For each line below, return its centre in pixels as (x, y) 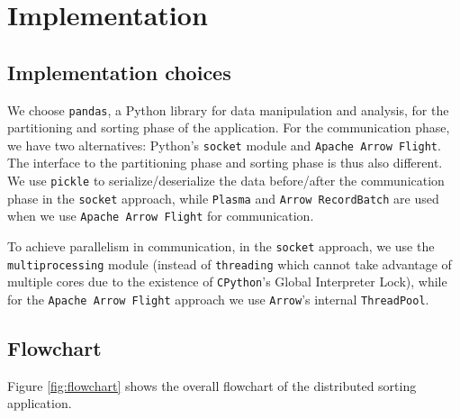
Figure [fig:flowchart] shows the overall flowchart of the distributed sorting (212, 385)
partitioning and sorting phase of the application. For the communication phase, (229, 127)
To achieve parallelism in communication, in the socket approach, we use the (221, 246)
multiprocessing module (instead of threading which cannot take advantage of (230, 264)
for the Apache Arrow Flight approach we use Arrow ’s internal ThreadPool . (218, 300)
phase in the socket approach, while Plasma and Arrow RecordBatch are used (223, 198)
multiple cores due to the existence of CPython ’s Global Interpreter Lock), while (227, 282)
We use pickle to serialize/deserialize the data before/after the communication (226, 181)
